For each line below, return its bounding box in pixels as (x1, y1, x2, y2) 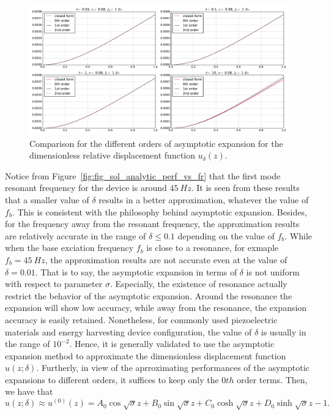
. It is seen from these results (191, 181, 300, 194)
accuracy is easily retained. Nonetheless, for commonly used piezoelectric (5, 313, 278, 326)
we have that (5, 385, 53, 398)
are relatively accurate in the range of (5, 229, 146, 242)
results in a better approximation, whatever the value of (98, 193, 309, 206)
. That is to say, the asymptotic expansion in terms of (35, 265, 237, 278)
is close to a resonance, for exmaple (146, 241, 279, 254)
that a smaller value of (5, 193, 89, 206)
